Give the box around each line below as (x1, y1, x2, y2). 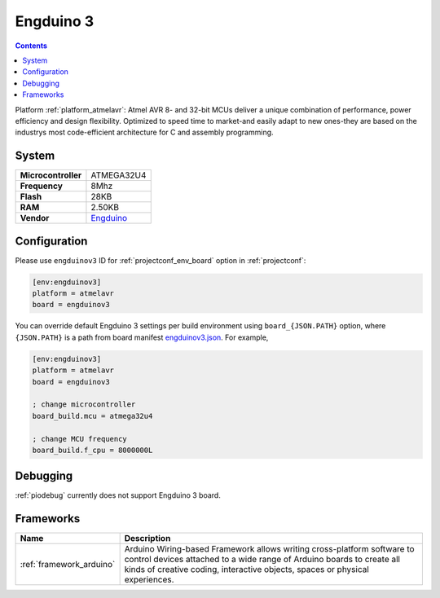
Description (124, 533, 171, 544)
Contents (15, 41, 48, 51)
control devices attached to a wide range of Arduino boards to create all (124, 554, 401, 565)
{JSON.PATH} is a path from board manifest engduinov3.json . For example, (15, 332, 269, 342)
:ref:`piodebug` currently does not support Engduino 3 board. (15, 490, 222, 500)
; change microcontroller (32, 400, 136, 409)
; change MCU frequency (32, 434, 128, 443)
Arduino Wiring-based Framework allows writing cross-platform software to (124, 543, 415, 555)
